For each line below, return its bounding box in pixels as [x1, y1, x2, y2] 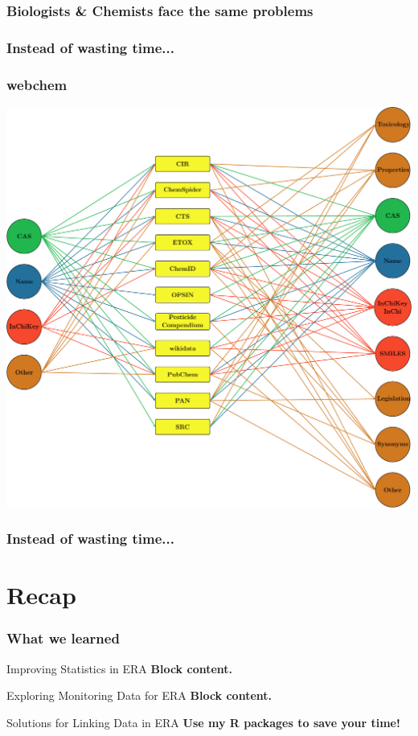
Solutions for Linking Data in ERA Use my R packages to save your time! [6, 713, 400, 730]
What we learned [6, 628, 120, 648]
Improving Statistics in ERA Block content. [6, 660, 233, 676]
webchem [6, 74, 68, 94]
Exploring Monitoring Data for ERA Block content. [6, 687, 273, 704]
